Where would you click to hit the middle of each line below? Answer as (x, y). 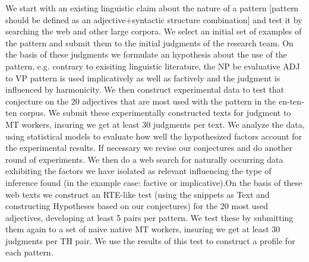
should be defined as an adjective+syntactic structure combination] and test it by (154, 19)
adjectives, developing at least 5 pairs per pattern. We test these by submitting (149, 217)
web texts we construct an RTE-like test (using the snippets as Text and (138, 194)
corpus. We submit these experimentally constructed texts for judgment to (155, 113)
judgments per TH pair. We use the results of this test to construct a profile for (150, 240)
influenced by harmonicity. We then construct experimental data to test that (145, 89)
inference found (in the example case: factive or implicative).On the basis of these (154, 182)
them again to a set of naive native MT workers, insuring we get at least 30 (143, 229)
